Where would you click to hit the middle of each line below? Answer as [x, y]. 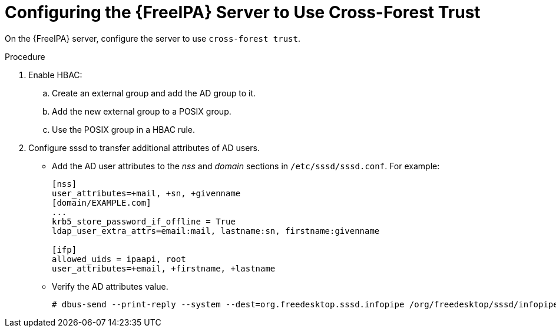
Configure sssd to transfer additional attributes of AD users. [144, 147]
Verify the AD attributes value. [110, 286]
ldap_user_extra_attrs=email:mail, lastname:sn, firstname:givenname [216, 231]
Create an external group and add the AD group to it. [154, 93]
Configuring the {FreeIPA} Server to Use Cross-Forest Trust [243, 12]
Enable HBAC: [55, 75]
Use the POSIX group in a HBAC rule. [123, 129]
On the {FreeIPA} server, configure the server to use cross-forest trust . [153, 38]
